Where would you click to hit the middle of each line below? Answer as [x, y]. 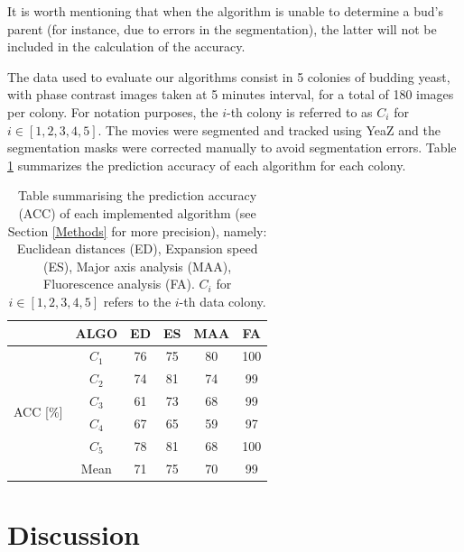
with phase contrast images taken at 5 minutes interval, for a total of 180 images [231, 94]
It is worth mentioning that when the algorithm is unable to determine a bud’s [225, 11]
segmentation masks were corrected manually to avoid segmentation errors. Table [232, 147]
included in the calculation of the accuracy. [126, 46]
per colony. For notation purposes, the [113, 111]
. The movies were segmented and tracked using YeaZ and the [269, 129]
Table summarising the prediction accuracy [138, 195]
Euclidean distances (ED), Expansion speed [137, 248]
